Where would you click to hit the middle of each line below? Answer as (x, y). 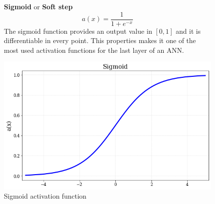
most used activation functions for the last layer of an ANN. (94, 50)
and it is (188, 31)
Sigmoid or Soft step (38, 6)
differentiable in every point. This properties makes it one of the (100, 40)
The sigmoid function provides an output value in (78, 31)
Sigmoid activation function (45, 196)
